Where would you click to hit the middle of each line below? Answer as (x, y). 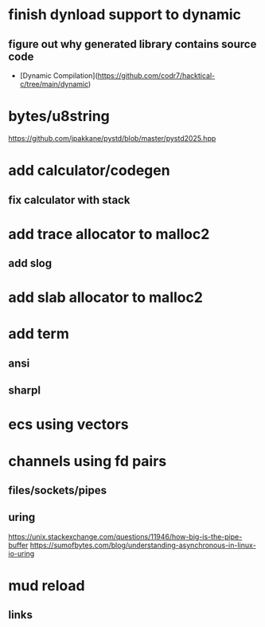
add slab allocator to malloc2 (105, 298)
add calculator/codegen (89, 171)
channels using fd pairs (88, 461)
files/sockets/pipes (58, 490)
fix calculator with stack (69, 200)
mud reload (47, 586)
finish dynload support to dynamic (125, 15)
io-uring (21, 553)
